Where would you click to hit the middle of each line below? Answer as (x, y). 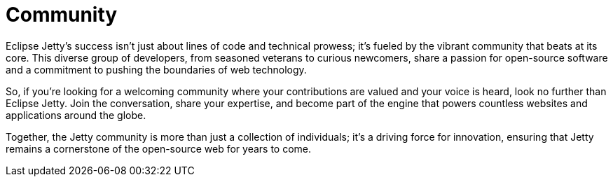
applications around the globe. (76, 115)
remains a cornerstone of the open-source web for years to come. (159, 148)
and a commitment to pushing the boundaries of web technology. (156, 69)
